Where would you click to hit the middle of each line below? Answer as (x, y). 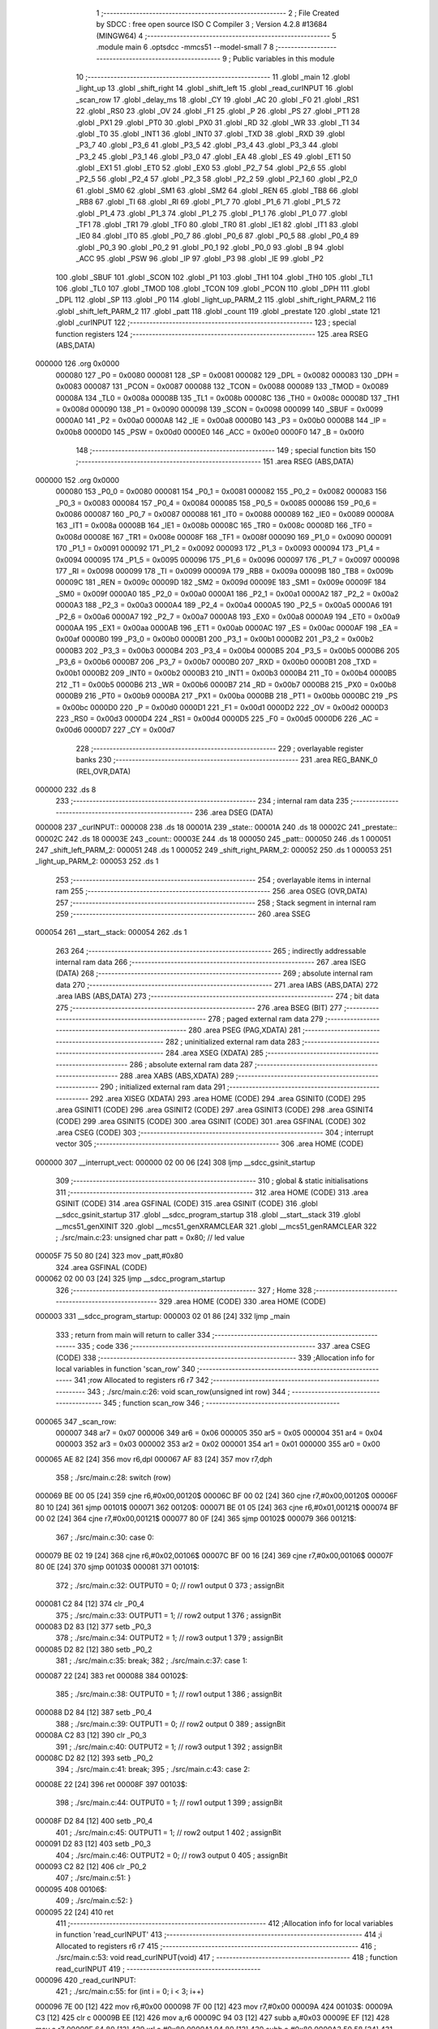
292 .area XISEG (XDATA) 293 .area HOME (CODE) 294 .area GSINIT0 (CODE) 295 (228, 1098)
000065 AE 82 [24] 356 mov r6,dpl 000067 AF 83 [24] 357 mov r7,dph (154, 1459)
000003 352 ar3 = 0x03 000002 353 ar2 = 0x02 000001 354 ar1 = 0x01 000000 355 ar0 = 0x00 (218, 1444)
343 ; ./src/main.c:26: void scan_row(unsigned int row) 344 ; (188, 1391)
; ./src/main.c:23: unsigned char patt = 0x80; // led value (150, 1238)
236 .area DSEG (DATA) (234, 812)
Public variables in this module (283, 58)
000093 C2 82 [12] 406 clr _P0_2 (91, 1867)
